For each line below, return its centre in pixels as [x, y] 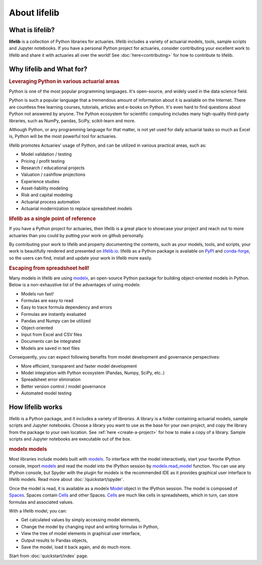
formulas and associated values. [41, 502]
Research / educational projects [53, 168]
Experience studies [40, 181]
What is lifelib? [32, 30]
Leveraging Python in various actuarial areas [64, 81]
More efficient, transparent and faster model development [79, 366]
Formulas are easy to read [47, 301]
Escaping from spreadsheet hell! [49, 268]
